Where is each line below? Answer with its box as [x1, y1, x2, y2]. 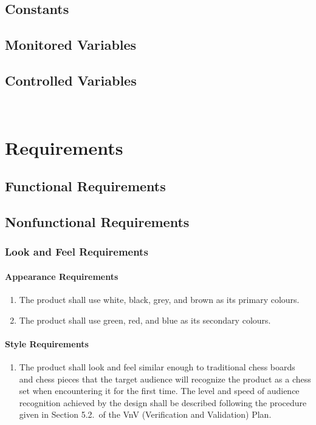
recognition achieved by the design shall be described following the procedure [19, 396, 307, 409]
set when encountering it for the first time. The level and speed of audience [19, 384, 300, 397]
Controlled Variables [5, 70, 137, 89]
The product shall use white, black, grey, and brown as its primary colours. [19, 293, 300, 305]
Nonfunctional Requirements [5, 212, 190, 231]
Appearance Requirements [5, 270, 118, 282]
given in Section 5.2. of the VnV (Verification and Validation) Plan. [19, 408, 272, 421]
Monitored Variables [5, 35, 137, 54]
